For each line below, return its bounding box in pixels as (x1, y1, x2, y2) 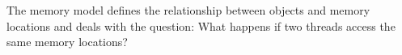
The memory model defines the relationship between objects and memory (6, 2, 370, 18)
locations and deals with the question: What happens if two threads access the (6, 17, 396, 34)
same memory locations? (6, 33, 128, 50)
